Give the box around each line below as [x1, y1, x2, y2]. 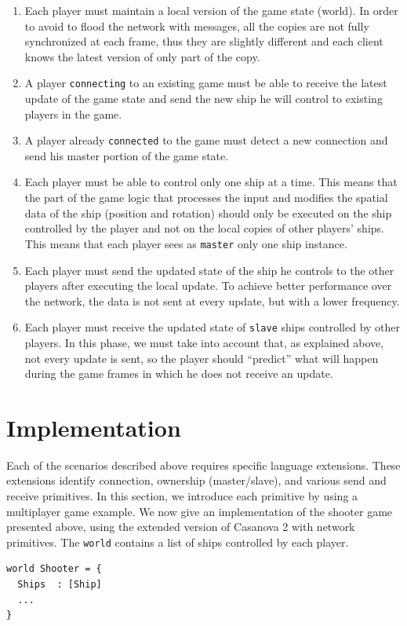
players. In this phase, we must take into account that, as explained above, [24, 334, 384, 350]
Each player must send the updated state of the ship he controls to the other [24, 262, 394, 278]
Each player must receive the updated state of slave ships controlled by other [24, 319, 401, 335]
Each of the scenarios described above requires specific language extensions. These [6, 456, 401, 473]
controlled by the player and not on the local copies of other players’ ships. [24, 220, 384, 236]
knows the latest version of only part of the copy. [24, 48, 260, 64]
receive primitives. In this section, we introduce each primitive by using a [6, 488, 358, 504]
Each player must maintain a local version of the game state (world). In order [24, 2, 398, 18]
